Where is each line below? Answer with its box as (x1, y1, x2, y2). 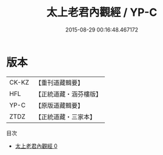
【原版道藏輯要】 (35, 101, 84, 109)
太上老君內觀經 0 (15, 142, 58, 150)
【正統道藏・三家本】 (35, 112, 96, 121)
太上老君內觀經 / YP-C (46, 5, 158, 19)
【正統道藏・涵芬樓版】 (35, 89, 102, 98)
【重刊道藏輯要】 (35, 78, 84, 87)
